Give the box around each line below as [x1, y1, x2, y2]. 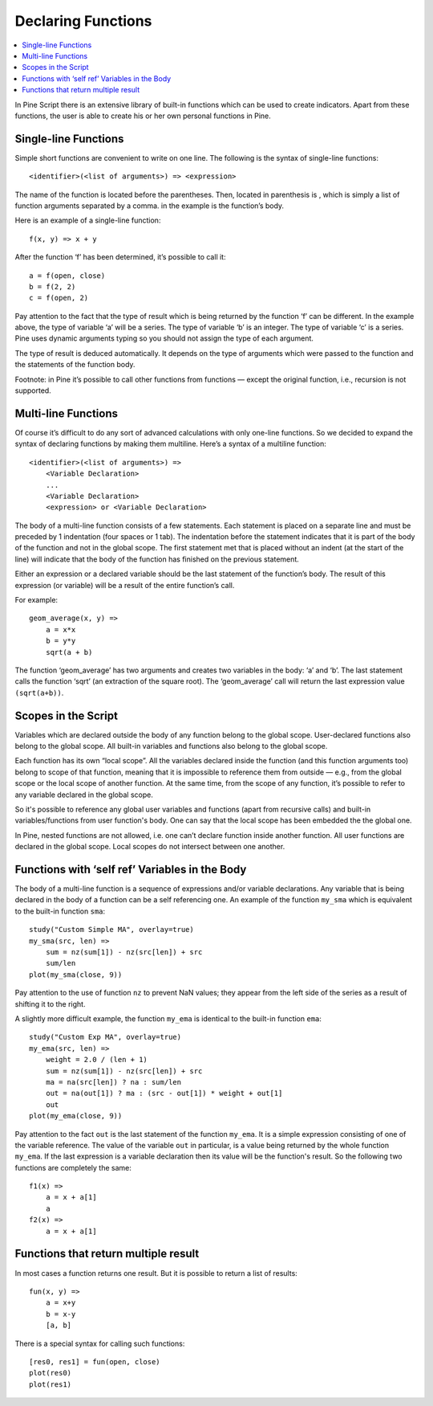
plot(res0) [29, 1368, 72, 1378]
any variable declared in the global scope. [14, 790, 154, 799]
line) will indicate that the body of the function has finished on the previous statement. [14, 554, 300, 564]
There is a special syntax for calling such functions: [14, 1339, 185, 1348]
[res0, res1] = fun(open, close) [29, 1357, 160, 1366]
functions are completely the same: [14, 1163, 132, 1172]
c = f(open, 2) [29, 293, 89, 303]
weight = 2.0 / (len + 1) [45, 1055, 148, 1065]
